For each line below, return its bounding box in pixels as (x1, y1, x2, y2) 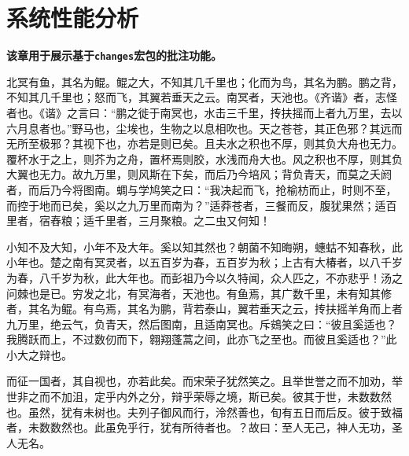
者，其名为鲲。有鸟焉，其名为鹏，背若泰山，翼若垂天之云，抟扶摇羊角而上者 (6, 300, 403, 317)
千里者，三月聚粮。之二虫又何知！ (94, 212, 271, 229)
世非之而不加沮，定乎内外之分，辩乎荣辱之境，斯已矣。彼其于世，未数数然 (6, 388, 392, 405)
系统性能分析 (6, 2, 139, 34)
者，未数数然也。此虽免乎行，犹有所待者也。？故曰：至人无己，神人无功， (6, 419, 392, 436)
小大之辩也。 (6, 346, 72, 362)
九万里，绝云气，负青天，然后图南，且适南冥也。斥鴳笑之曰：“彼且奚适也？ (6, 315, 397, 332)
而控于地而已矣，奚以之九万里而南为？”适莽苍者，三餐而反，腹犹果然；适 (6, 197, 386, 213)
